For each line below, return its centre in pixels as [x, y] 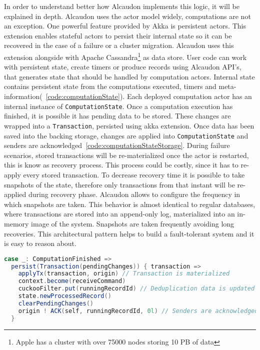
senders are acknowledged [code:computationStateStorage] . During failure [117, 145]
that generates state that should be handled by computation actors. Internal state [129, 76]
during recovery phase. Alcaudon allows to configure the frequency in [134, 194]
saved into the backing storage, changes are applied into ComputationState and [126, 135]
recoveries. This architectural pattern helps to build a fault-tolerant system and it [129, 233]
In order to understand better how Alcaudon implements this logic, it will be [122, 6]
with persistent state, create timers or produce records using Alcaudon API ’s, [123, 67]
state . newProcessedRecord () [65, 296]
